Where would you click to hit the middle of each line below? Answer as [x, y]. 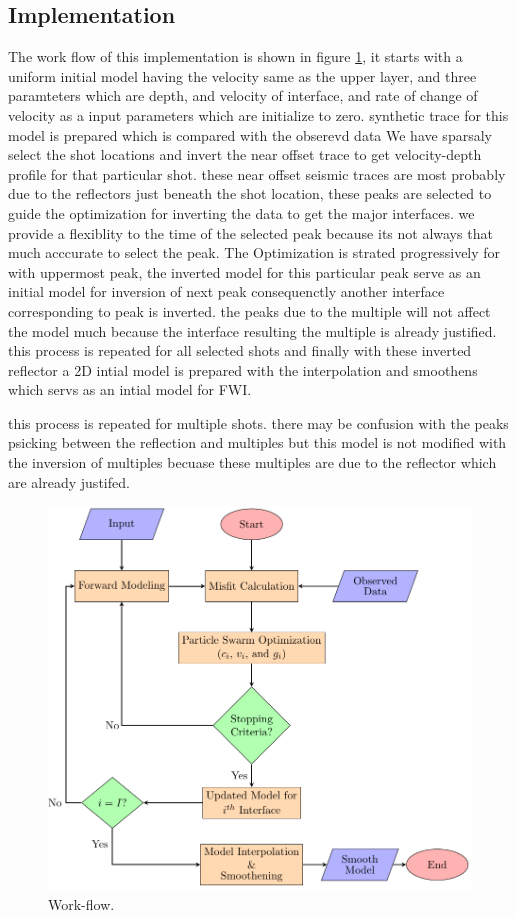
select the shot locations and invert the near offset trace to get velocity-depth [245, 154]
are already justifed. [69, 481]
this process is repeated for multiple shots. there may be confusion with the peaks [258, 422]
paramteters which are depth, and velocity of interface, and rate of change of [243, 95]
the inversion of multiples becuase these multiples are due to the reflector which [252, 462]
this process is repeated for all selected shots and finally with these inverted [240, 350]
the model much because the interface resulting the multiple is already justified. [252, 330]
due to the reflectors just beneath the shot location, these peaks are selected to [250, 193]
